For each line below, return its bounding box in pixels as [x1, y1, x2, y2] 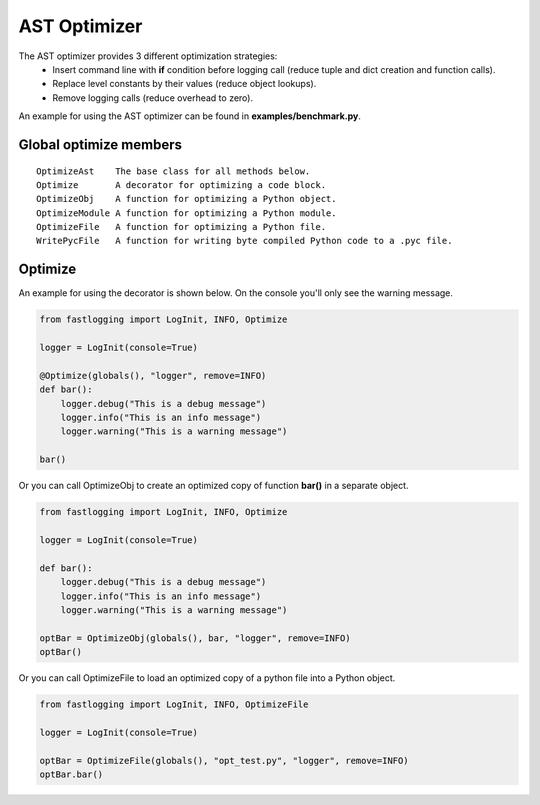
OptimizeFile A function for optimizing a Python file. [36, 221, 327, 233]
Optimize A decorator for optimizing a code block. [36, 179, 327, 190]
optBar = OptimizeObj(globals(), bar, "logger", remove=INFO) [39, 632, 351, 644]
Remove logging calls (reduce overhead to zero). [52, 91, 254, 104]
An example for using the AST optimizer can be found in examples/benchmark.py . [18, 110, 362, 122]
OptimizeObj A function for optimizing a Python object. [36, 193, 337, 205]
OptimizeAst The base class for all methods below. [36, 165, 311, 177]
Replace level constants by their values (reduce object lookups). [52, 78, 317, 90]
